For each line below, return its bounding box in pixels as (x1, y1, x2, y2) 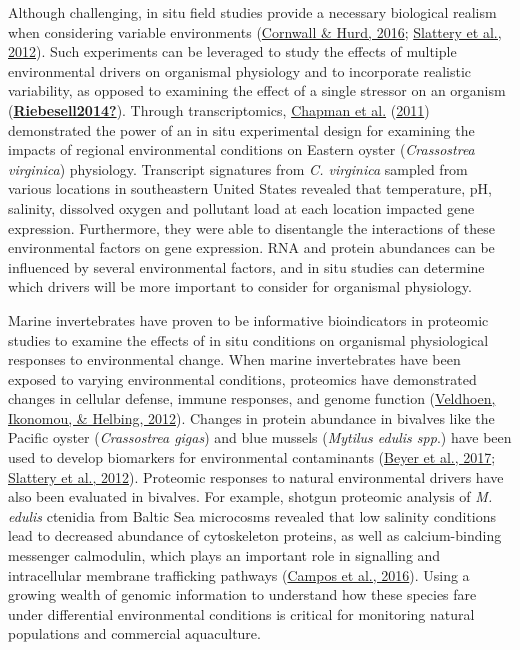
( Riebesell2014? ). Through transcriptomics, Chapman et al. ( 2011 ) (8, 99, 430, 120)
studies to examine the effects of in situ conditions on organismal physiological (8, 329, 489, 350)
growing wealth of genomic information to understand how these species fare (8, 584, 477, 605)
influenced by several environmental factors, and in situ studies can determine (8, 256, 485, 277)
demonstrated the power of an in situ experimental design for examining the (8, 119, 475, 140)
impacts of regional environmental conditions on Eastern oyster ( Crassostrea (8, 139, 475, 160)
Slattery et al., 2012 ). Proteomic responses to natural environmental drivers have (8, 466, 504, 487)
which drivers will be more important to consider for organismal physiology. (8, 276, 472, 297)
